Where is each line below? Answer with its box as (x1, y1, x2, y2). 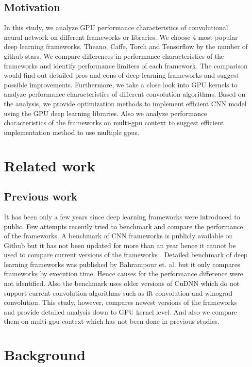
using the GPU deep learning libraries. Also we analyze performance (4, 108, 207, 118)
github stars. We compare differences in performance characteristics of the (4, 50, 224, 61)
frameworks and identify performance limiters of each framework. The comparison (4, 60, 248, 70)
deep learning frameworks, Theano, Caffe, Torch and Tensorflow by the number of (4, 41, 248, 51)
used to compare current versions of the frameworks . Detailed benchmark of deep (4, 250, 248, 260)
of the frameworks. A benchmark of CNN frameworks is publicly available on (4, 231, 233, 241)
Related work (4, 155, 96, 175)
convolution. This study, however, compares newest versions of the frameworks (4, 297, 237, 307)
